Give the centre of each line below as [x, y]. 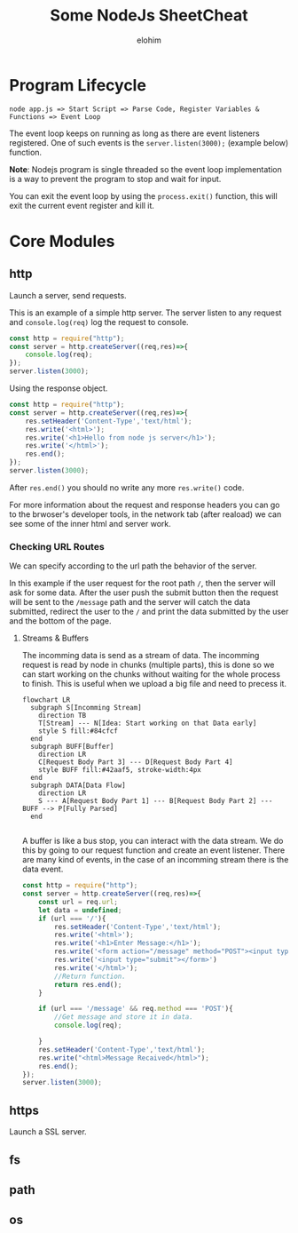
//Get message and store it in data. [124, 1017]
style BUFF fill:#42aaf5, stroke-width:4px [120, 770]
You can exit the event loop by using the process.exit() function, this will [143, 195]
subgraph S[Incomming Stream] [86, 708]
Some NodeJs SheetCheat [149, 16]
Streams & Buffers [55, 638]
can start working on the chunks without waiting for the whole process [151, 674]
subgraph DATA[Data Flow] [78, 786]
